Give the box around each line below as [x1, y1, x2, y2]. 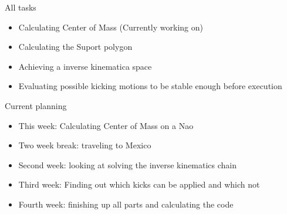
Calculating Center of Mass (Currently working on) [18, 21, 203, 33]
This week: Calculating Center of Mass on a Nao [18, 119, 194, 131]
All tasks [5, 1, 36, 13]
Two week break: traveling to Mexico [18, 139, 151, 151]
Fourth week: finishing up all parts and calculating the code [18, 198, 234, 210]
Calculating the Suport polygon [18, 40, 133, 53]
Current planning [5, 99, 67, 111]
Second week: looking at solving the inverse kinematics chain [18, 158, 237, 171]
